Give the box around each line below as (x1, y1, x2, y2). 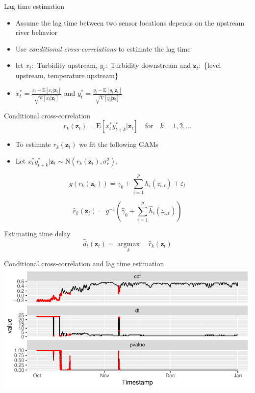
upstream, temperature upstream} (15, 70, 118, 81)
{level (204, 60, 221, 70)
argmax (117, 240, 140, 248)
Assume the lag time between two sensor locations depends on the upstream (15, 17, 245, 28)
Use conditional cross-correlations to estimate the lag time (15, 43, 191, 54)
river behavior (15, 27, 58, 37)
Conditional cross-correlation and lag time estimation (4, 258, 164, 268)
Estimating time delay (4, 228, 71, 238)
